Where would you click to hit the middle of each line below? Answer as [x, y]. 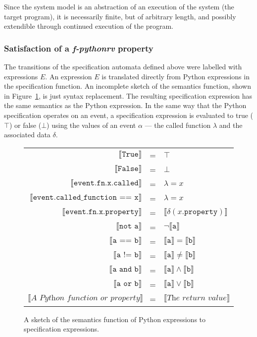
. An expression [69, 76]
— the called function [178, 125]
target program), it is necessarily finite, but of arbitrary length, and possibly [120, 16]
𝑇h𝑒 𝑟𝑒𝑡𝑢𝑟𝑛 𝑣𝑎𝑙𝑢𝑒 [197, 298]
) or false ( [25, 125]
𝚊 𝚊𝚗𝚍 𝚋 [126, 269]
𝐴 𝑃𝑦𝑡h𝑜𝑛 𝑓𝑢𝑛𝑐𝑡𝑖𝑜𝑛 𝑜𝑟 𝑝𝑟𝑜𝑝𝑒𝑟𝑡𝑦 [85, 298]
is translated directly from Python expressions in [176, 76]
